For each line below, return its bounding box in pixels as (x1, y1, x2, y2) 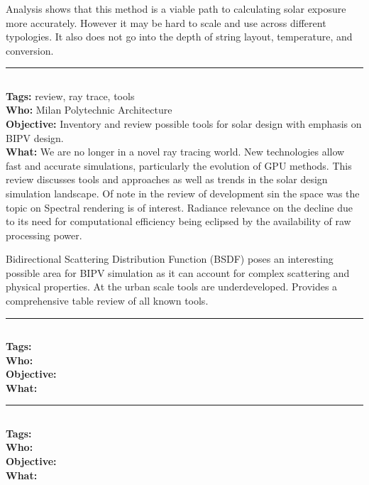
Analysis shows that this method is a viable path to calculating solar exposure (6, 1, 346, 16)
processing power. (6, 227, 82, 242)
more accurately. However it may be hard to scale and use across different (6, 15, 326, 30)
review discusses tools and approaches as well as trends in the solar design (6, 172, 328, 187)
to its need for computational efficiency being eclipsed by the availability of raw (6, 214, 351, 229)
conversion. (6, 43, 54, 58)
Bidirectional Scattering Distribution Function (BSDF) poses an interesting (6, 251, 334, 266)
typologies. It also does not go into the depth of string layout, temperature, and (6, 29, 353, 44)
